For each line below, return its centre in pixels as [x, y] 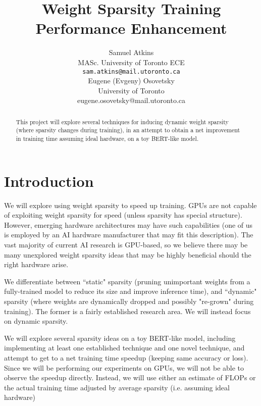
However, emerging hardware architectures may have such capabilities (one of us [128, 224]
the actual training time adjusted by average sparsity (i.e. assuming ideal [117, 387]
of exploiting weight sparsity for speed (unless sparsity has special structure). [123, 215]
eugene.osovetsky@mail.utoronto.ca [131, 100]
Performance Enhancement [131, 28]
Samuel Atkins [131, 52]
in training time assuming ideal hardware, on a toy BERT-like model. [107, 139]
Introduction [49, 181]
